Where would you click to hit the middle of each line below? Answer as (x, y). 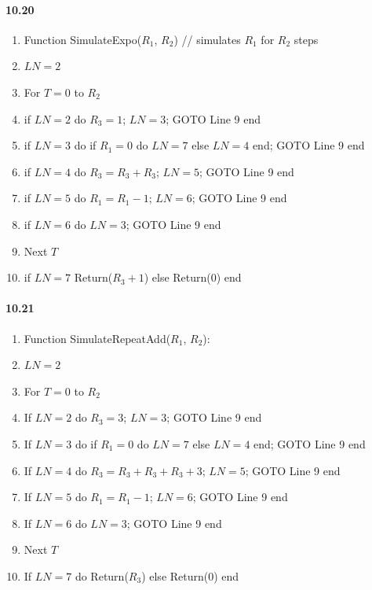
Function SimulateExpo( (83, 39)
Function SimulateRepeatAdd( (97, 338)
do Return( (102, 575)
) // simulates (207, 39)
